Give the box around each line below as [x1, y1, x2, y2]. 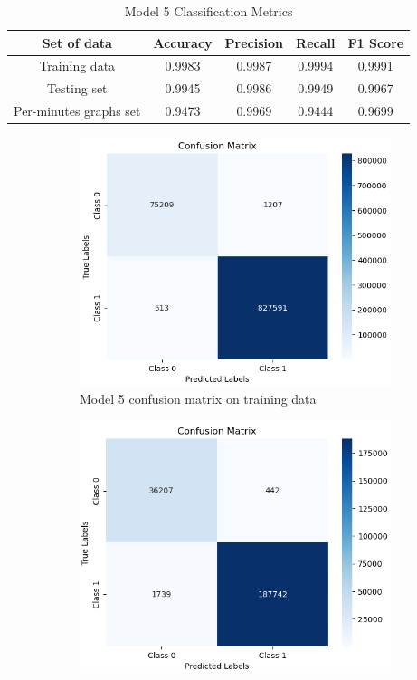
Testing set [46, 79, 108, 98]
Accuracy [153, 33, 213, 52]
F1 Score [347, 33, 404, 52]
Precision [224, 33, 284, 52]
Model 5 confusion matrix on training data [80, 388, 317, 407]
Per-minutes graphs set [14, 101, 141, 120]
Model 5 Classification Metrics [124, 2, 293, 20]
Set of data [42, 33, 112, 52]
